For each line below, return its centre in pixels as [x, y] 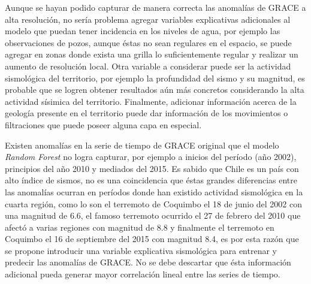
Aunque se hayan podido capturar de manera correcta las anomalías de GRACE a [155, 7]
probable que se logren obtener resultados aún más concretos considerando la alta [155, 90]
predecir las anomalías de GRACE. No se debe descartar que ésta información [148, 262]
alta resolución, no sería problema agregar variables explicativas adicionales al [148, 19]
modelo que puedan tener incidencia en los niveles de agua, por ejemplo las [143, 31]
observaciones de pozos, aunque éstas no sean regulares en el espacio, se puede [148, 42]
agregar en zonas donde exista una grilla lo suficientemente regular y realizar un [152, 54]
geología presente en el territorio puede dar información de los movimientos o [147, 113]
